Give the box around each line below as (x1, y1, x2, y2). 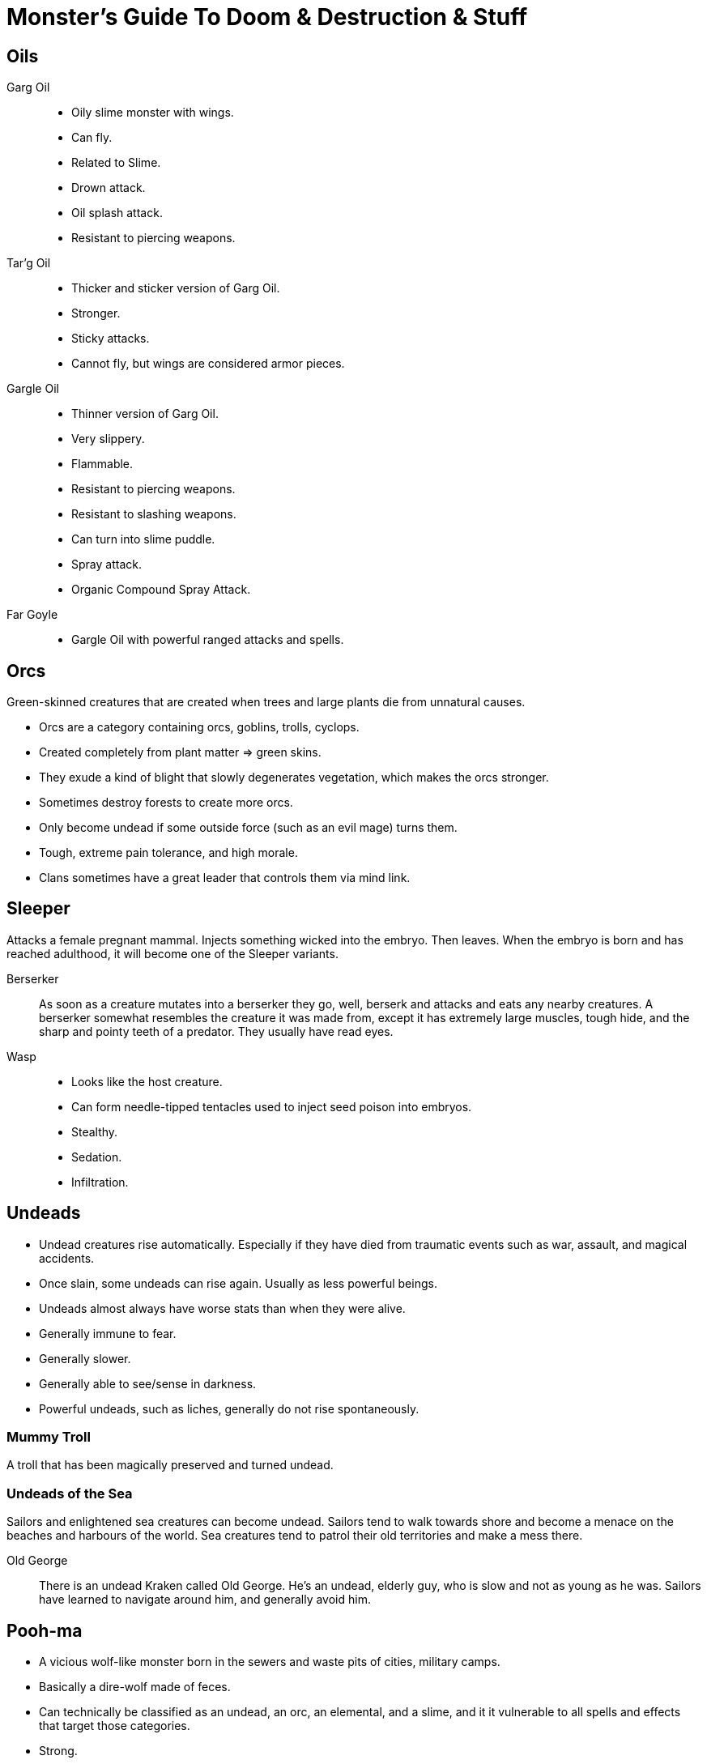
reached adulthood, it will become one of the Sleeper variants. (6, 946, 339, 961)
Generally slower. (39, 1351, 131, 1366)
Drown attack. (71, 181, 146, 195)
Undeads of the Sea (6, 1485, 133, 1502)
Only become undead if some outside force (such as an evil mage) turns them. (39, 820, 458, 835)
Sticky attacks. (71, 331, 150, 346)
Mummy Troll (6, 1429, 91, 1446)
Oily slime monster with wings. (71, 105, 234, 120)
